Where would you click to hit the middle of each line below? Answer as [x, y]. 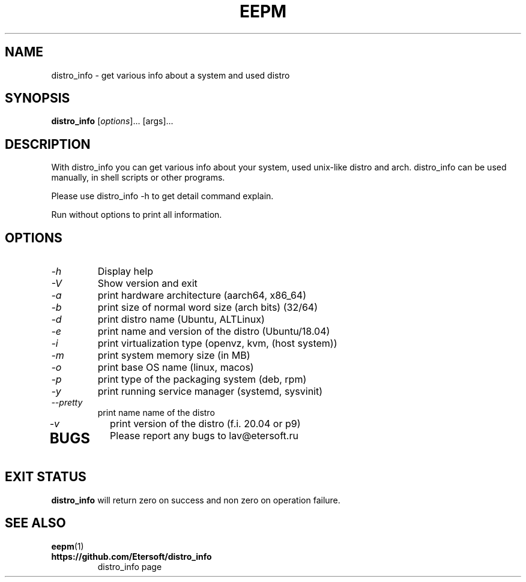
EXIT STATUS [46, 477]
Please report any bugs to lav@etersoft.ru [204, 436]
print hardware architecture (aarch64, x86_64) [202, 295]
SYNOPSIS [38, 98]
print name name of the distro [156, 413]
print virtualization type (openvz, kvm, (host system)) [217, 343]
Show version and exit [147, 283]
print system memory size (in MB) [174, 355]
